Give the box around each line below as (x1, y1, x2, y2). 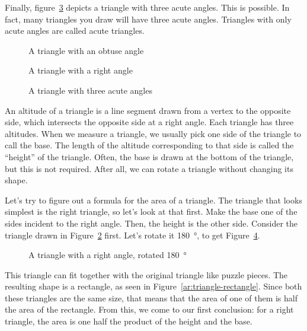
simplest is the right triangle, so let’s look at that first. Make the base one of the (5, 205, 298, 218)
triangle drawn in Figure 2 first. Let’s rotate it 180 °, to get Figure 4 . (5, 228, 260, 241)
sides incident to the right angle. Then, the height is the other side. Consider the (5, 217, 298, 229)
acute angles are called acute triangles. (5, 24, 145, 37)
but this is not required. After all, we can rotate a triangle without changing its (5, 162, 293, 174)
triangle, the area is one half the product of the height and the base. (5, 315, 252, 327)
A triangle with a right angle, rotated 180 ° (28, 249, 187, 261)
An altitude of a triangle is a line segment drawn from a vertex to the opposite (5, 104, 291, 116)
